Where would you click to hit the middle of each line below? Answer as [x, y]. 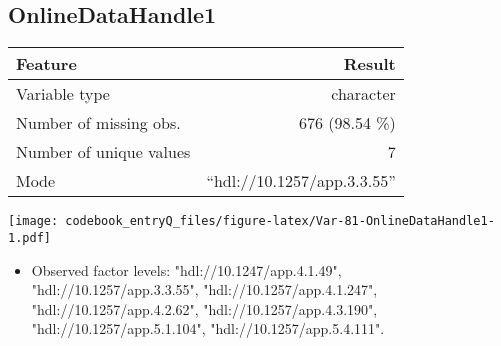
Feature [46, 64]
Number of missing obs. [98, 123]
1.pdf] [29, 237]
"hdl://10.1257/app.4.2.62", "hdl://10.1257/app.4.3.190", [204, 308]
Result [369, 64]
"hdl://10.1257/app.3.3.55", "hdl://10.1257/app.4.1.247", [204, 289]
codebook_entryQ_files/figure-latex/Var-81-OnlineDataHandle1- [280, 221]
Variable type [63, 94]
